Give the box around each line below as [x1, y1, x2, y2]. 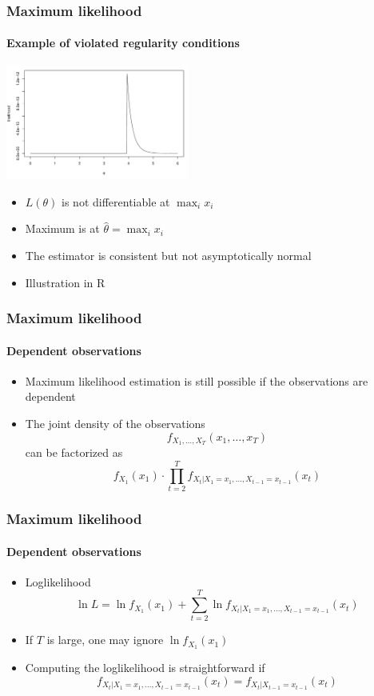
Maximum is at [25, 220, 100, 237]
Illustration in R [25, 274, 105, 290]
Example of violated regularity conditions [6, 34, 240, 51]
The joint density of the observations [25, 414, 205, 431]
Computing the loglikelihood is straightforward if [25, 659, 265, 676]
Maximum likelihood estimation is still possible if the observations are [25, 372, 368, 389]
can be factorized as [25, 444, 123, 461]
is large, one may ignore [46, 631, 164, 648]
